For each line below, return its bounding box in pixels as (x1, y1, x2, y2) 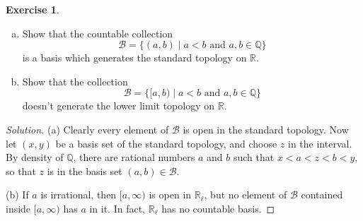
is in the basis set (47, 163, 122, 178)
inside (6, 201, 31, 215)
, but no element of (204, 187, 287, 202)
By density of (6, 150, 64, 165)
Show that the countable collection (22, 25, 173, 40)
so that (6, 163, 36, 178)
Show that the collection (22, 73, 128, 88)
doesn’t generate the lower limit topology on (22, 98, 215, 113)
